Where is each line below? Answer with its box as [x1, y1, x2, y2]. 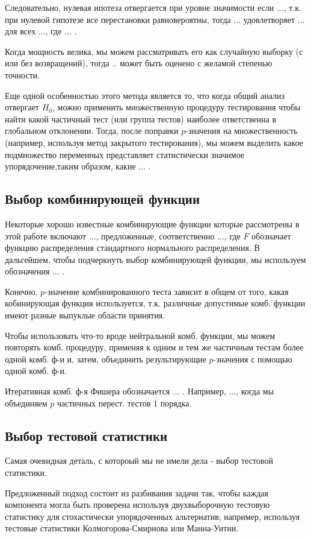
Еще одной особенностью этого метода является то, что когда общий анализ [5, 89, 285, 101]
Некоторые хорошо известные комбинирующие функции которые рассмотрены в [5, 217, 300, 230]
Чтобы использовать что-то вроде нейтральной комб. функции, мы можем [5, 329, 276, 341]
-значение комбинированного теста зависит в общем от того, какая [45, 285, 289, 297]
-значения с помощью [213, 352, 292, 365]
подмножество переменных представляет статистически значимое [5, 148, 245, 160]
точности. [5, 68, 40, 81]
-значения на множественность [185, 124, 298, 137]
